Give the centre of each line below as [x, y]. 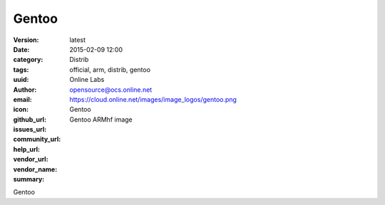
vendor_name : [35, 169]
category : [28, 60]
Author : [25, 90]
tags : [21, 69]
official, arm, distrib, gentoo [110, 69]
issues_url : [30, 130]
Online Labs [87, 80]
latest [77, 40]
